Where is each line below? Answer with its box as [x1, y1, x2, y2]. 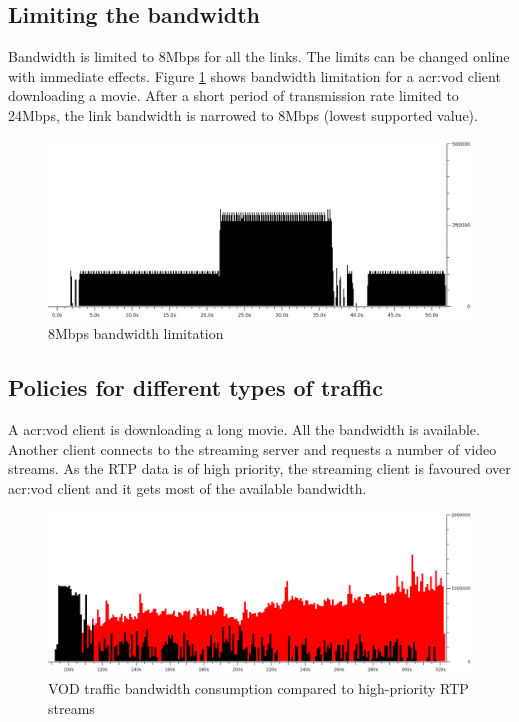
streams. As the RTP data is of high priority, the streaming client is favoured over [8, 458, 511, 479]
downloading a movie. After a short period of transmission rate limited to [8, 85, 459, 106]
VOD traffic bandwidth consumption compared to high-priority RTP [48, 677, 469, 698]
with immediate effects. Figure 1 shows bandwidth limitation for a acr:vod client [8, 65, 501, 86]
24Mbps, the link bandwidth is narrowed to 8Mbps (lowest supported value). [8, 104, 478, 125]
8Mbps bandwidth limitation [48, 323, 224, 344]
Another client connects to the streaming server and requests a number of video [8, 438, 497, 459]
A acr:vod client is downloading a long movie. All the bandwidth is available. [8, 419, 480, 440]
